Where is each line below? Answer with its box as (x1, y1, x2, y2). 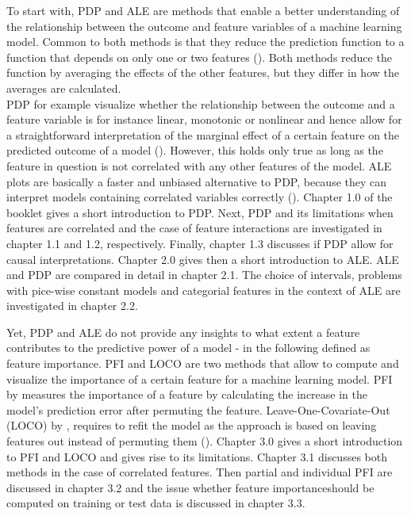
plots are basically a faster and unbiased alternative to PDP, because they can (6, 173, 387, 189)
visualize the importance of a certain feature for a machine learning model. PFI (6, 370, 393, 387)
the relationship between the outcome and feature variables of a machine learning (6, 17, 402, 34)
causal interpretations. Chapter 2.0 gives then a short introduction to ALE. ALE (6, 250, 399, 267)
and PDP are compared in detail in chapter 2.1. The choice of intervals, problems (6, 266, 402, 283)
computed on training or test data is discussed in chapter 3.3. (6, 495, 305, 511)
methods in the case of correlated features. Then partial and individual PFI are (6, 464, 393, 480)
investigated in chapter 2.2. (6, 297, 138, 314)
